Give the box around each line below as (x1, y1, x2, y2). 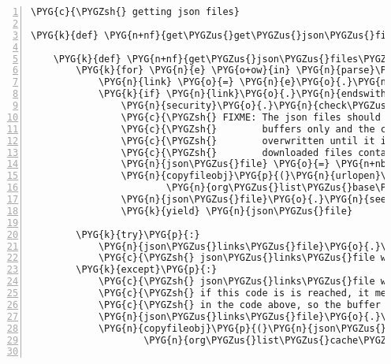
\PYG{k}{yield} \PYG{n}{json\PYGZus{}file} (121, 205, 353, 217)
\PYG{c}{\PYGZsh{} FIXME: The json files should (121, 111, 381, 123)
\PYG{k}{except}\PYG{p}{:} (76, 264, 218, 276)
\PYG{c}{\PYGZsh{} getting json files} (31, 6, 240, 17)
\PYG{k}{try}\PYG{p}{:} (76, 228, 200, 240)
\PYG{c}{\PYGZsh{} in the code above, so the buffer (98, 299, 381, 310)
